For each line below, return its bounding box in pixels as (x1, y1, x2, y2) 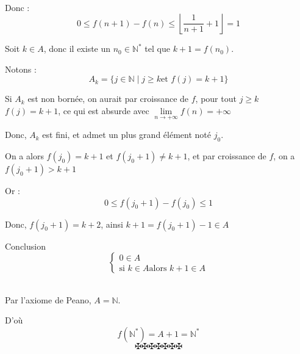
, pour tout (195, 92, 237, 105)
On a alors (5, 149, 44, 162)
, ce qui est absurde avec (58, 104, 149, 117)
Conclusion (5, 239, 46, 252)
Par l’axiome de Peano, (5, 293, 91, 306)
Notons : (5, 62, 37, 75)
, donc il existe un (43, 42, 111, 55)
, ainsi (101, 217, 123, 230)
